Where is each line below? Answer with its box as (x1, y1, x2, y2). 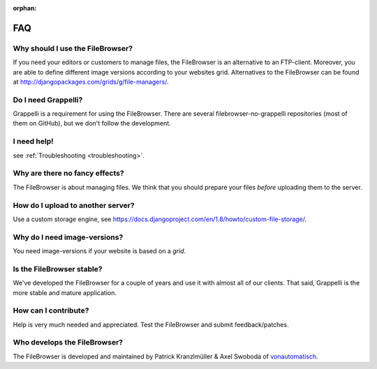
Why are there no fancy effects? (13, 168, 125, 178)
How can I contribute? (13, 306, 89, 315)
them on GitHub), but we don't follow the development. (13, 119, 171, 128)
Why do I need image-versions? (13, 232, 124, 242)
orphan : (13, 4, 37, 12)
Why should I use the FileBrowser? (13, 43, 133, 53)
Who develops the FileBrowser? (13, 338, 124, 347)
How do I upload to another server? (13, 200, 135, 210)
